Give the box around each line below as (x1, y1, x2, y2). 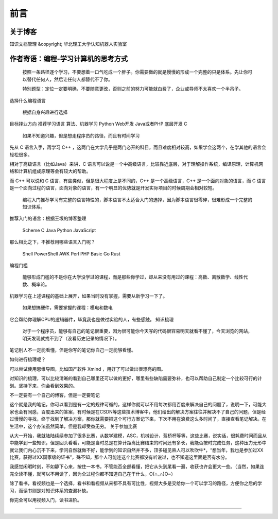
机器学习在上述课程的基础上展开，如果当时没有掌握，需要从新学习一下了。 (9, 293, 167, 299)
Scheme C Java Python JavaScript (22, 227, 96, 233)
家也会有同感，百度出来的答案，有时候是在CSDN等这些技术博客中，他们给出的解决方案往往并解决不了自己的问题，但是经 (9, 408, 266, 414)
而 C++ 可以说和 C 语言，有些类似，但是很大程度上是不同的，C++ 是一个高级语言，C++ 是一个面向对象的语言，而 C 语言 (9, 178, 266, 184)
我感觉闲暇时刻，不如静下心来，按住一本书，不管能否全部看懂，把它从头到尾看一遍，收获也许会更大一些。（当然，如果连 (9, 463, 265, 470)
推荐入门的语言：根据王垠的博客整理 (9, 215, 86, 221)
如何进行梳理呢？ (9, 356, 46, 362)
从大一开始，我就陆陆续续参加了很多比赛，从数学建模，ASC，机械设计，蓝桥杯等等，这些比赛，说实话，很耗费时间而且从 (9, 432, 267, 439)
